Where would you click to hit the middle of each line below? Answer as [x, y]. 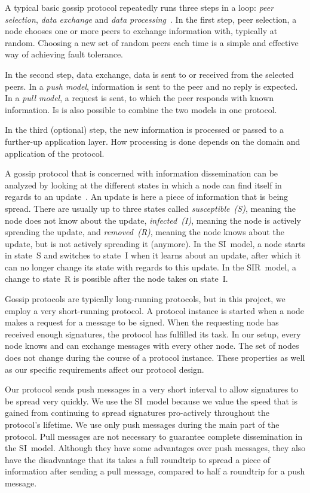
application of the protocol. [55, 153]
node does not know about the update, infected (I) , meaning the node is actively [153, 220]
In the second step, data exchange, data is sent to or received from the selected [149, 74]
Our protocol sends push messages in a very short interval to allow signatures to [152, 389]
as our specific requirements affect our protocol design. [105, 369]
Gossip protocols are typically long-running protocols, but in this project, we [145, 299]
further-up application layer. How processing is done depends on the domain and [153, 141]
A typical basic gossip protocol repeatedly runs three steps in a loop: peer [139, 7]
